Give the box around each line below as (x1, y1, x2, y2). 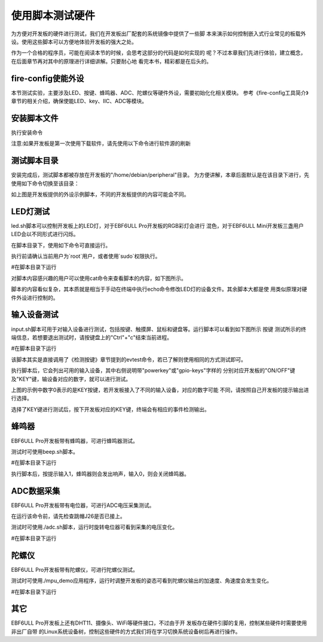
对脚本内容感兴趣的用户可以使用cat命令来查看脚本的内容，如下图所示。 (11, 275, 187, 282)
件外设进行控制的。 (11, 294, 59, 301)
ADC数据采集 (11, 486, 60, 496)
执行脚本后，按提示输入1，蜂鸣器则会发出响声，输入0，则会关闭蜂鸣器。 (11, 470, 190, 477)
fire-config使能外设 (11, 73, 84, 83)
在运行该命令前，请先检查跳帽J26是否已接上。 (11, 513, 126, 520)
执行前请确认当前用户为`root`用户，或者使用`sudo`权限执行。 (11, 252, 161, 260)
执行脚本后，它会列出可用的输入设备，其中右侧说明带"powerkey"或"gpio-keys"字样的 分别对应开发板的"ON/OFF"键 (11, 367, 295, 374)
